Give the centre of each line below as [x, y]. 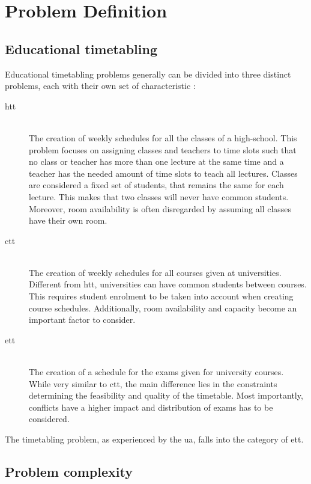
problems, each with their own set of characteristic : [100, 86]
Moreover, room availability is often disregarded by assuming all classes [160, 208]
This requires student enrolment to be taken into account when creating [161, 296]
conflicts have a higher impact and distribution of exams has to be [151, 407]
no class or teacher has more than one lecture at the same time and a [156, 161]
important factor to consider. [82, 320]
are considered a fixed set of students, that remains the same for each [156, 185]
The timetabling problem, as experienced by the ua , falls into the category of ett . [154, 439]
